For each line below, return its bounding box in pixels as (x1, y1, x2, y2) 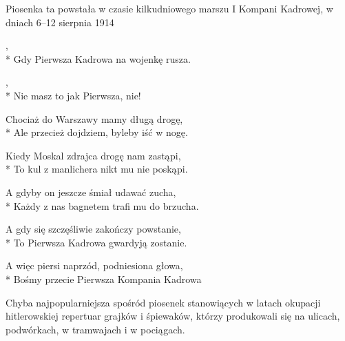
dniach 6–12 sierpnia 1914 (6, 14, 114, 29)
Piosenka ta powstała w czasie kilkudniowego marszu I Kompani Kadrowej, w (6, 1, 333, 15)
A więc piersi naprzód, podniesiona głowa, (6, 258, 183, 273)
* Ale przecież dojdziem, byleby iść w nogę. (6, 125, 188, 139)
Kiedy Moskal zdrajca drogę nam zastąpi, (6, 148, 181, 162)
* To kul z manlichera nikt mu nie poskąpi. (6, 162, 188, 176)
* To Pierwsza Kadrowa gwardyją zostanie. (6, 235, 187, 249)
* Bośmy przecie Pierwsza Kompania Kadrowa (6, 271, 202, 286)
